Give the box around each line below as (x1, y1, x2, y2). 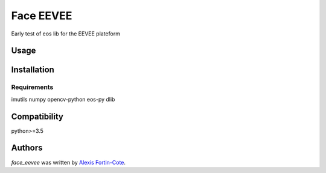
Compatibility (11, 111, 63, 121)
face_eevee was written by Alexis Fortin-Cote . (11, 159, 126, 166)
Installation (11, 65, 54, 75)
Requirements (11, 83, 54, 91)
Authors (11, 143, 43, 153)
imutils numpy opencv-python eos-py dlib (11, 96, 115, 103)
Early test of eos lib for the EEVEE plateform (11, 30, 121, 37)
